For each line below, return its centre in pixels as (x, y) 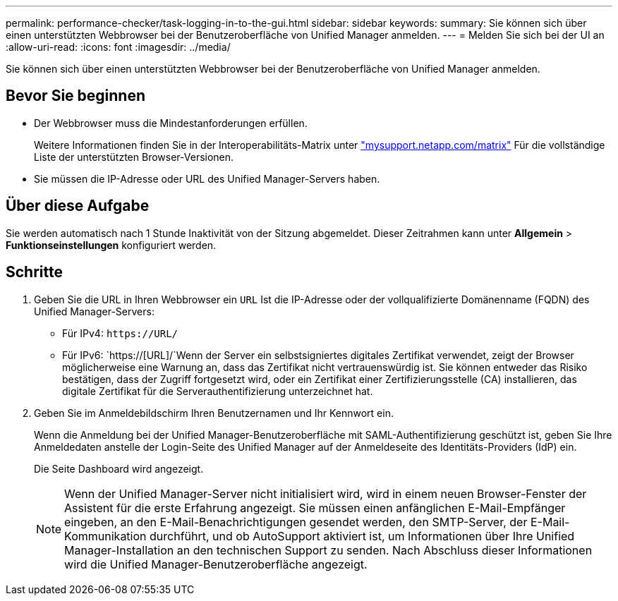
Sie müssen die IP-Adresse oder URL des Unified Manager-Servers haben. (207, 178)
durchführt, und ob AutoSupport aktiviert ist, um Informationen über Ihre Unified (362, 536)
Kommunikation (105, 536)
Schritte (34, 272)
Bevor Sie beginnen (76, 96)
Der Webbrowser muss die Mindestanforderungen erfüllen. (171, 123)
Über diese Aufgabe (78, 206)
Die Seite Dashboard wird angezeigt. (119, 468)
